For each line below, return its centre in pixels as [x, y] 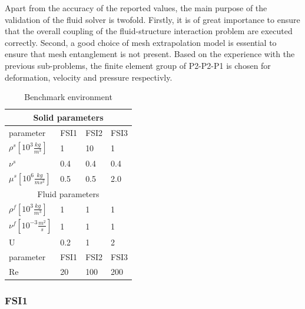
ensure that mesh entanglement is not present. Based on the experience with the [150, 54]
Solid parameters [68, 117]
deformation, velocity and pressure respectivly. [89, 77]
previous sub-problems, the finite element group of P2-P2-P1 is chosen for [138, 65]
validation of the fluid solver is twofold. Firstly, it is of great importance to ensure [152, 19]
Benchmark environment [68, 97]
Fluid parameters [68, 193]
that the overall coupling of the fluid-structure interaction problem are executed [149, 31]
